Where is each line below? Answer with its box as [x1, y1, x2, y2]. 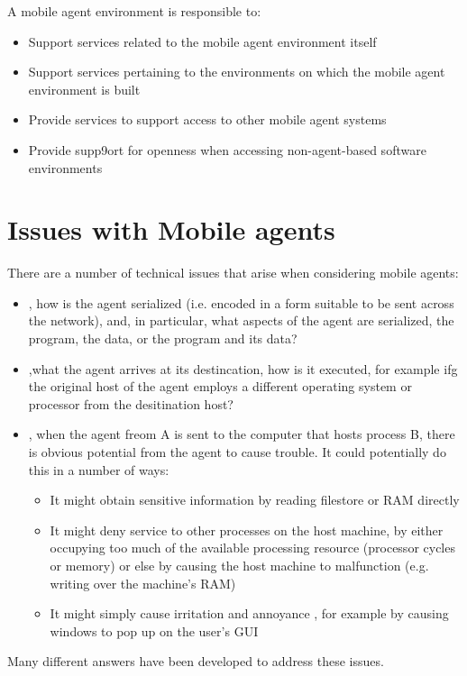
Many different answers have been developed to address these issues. [7, 652, 384, 671]
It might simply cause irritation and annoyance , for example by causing [50, 604, 449, 623]
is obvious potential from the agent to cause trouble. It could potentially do [28, 443, 446, 461]
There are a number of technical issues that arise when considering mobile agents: [7, 263, 459, 282]
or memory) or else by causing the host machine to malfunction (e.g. [50, 556, 429, 574]
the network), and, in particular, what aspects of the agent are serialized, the [28, 311, 454, 330]
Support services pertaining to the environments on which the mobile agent [28, 62, 445, 81]
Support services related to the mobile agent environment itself [28, 32, 377, 50]
